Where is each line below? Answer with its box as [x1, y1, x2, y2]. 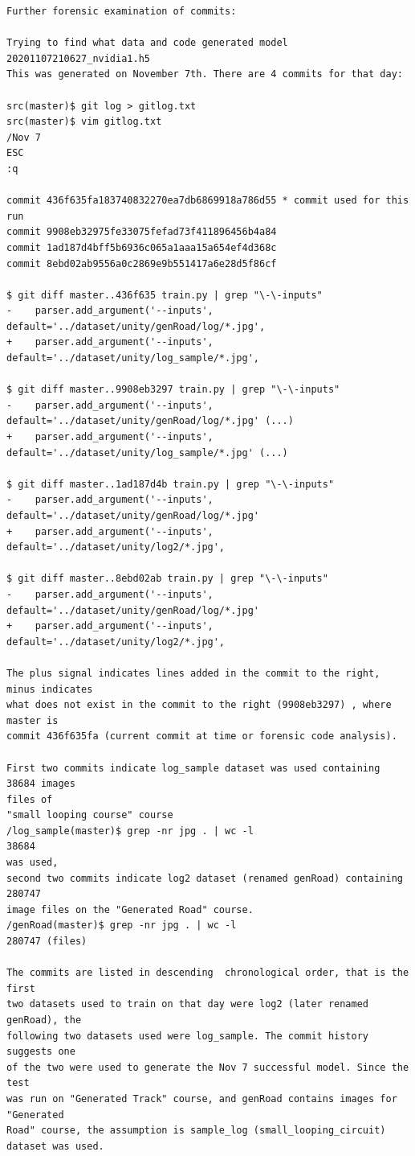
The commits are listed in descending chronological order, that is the [6, 967, 409, 979]
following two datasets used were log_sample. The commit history [6, 1030, 369, 1042]
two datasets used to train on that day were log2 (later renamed [6, 998, 369, 1010]
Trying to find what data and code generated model [6, 37, 288, 49]
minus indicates [6, 683, 93, 695]
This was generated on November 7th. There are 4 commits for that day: [6, 68, 403, 80]
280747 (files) [6, 936, 87, 948]
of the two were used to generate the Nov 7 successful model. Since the [6, 1061, 409, 1073]
